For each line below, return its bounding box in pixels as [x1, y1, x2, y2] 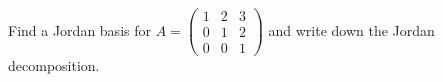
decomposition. [8, 55, 100, 76]
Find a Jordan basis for [8, 19, 151, 40]
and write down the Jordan [268, 19, 435, 40]
